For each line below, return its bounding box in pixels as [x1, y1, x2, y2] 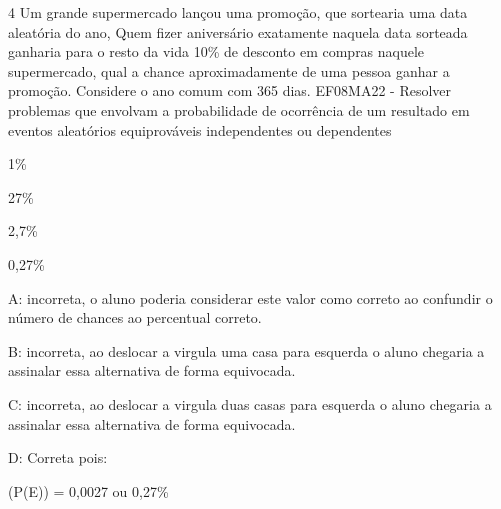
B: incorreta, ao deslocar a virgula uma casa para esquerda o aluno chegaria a [8, 340, 485, 361]
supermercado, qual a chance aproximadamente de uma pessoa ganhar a [8, 60, 450, 81]
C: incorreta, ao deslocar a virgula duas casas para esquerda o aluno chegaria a [8, 393, 492, 414]
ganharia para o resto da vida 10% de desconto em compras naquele [8, 41, 425, 62]
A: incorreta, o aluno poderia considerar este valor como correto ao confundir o [8, 287, 493, 308]
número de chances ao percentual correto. [8, 307, 262, 328]
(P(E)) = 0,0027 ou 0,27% [8, 480, 169, 501]
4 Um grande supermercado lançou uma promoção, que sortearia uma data [8, 2, 468, 22]
